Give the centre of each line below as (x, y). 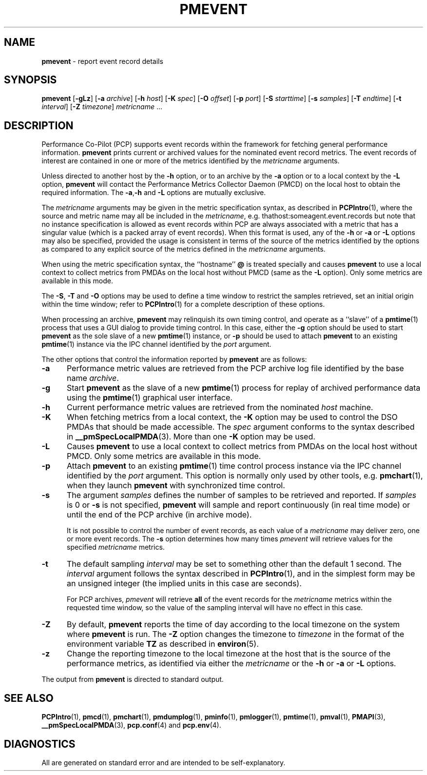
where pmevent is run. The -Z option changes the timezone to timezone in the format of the (235, 634)
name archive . (93, 378)
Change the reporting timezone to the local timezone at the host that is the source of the (229, 654)
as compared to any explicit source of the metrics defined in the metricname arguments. (184, 249)
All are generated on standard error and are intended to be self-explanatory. (164, 762)
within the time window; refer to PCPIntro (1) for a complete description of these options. (183, 304)
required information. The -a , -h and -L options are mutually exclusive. (154, 193)
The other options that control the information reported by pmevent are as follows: (174, 359)
